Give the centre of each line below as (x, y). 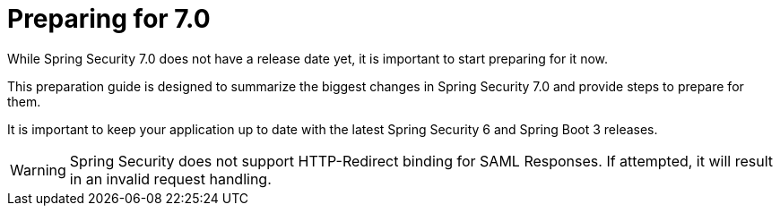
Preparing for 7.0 (109, 19)
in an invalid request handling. (170, 179)
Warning (38, 170)
